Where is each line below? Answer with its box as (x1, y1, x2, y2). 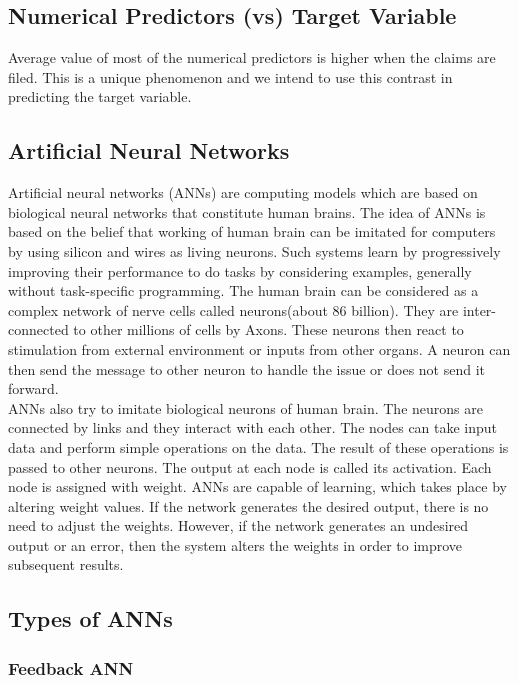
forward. (8, 378, 59, 399)
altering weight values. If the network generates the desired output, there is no (8, 495, 489, 516)
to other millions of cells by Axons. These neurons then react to (73, 319, 464, 340)
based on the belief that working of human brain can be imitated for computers (8, 221, 496, 242)
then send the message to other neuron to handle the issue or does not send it (8, 358, 486, 379)
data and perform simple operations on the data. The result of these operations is (8, 436, 509, 457)
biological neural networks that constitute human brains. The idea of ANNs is (8, 201, 486, 222)
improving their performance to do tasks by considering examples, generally (8, 260, 472, 281)
